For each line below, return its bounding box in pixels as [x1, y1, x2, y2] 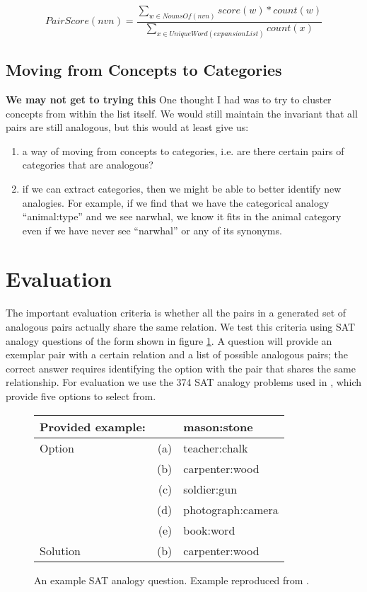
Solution [40, 542, 81, 559]
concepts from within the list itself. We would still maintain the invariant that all [6, 106, 358, 120]
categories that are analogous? [22, 157, 153, 172]
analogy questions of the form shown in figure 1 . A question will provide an [6, 333, 332, 348]
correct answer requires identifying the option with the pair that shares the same [6, 360, 356, 375]
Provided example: [40, 418, 146, 435]
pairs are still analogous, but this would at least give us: [6, 120, 249, 135]
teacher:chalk [183, 439, 248, 456]
